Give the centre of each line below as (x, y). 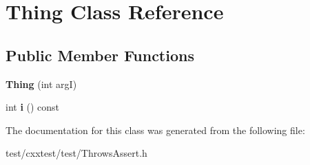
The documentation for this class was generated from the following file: (155, 130)
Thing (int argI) (41, 84)
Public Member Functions (100, 55)
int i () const (33, 107)
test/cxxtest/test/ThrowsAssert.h (76, 153)
